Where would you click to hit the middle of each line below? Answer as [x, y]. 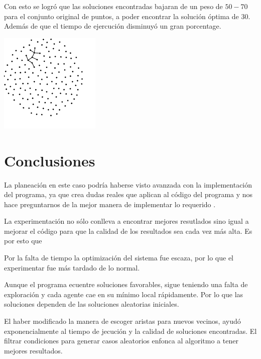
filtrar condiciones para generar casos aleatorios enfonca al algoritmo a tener [121, 341]
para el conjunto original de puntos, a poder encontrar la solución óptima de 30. [127, 16]
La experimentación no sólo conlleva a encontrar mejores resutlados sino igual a [126, 221]
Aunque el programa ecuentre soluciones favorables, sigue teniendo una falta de [126, 284]
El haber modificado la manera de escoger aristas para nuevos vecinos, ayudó [122, 321]
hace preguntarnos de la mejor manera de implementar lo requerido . [110, 204]
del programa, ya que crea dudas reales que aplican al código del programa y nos [128, 194]
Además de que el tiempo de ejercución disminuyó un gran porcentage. [113, 26]
